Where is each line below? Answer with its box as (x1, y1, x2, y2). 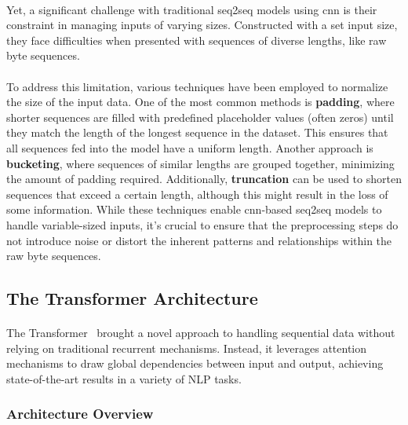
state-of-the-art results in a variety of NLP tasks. (6, 370, 242, 387)
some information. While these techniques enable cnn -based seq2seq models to (6, 201, 382, 218)
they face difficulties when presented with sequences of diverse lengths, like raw (6, 31, 387, 48)
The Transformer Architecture (6, 286, 258, 310)
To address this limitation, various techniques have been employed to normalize (6, 78, 388, 94)
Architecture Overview (6, 404, 154, 423)
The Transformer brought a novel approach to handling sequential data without (6, 324, 395, 341)
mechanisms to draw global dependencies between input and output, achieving (6, 355, 384, 372)
